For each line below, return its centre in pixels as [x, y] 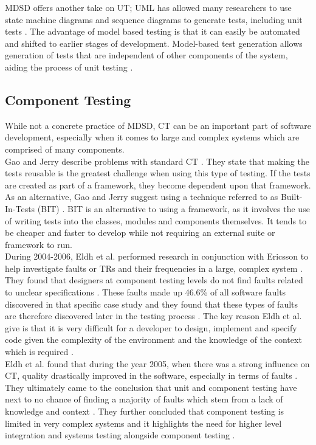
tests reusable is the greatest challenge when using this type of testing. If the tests [158, 173]
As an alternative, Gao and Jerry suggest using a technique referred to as [142, 197]
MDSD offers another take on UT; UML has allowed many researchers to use [148, 7]
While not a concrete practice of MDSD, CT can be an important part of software [158, 125]
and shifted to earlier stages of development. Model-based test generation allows [154, 43]
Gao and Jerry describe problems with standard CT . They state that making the [157, 161]
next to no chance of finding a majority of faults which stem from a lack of [144, 399]
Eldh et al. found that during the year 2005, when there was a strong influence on [157, 363]
